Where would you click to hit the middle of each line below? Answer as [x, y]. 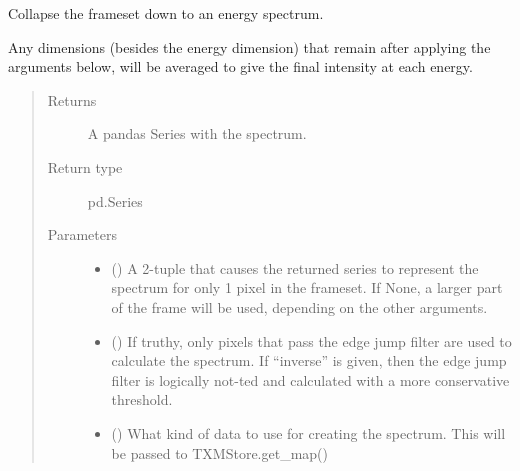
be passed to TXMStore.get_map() [220, 452]
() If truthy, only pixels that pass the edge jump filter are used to [311, 340]
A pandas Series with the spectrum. [197, 133]
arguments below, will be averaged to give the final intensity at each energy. [240, 66]
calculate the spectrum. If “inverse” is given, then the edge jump [309, 360]
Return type [85, 166]
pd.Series [115, 200]
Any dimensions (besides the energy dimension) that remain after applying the [249, 46]
